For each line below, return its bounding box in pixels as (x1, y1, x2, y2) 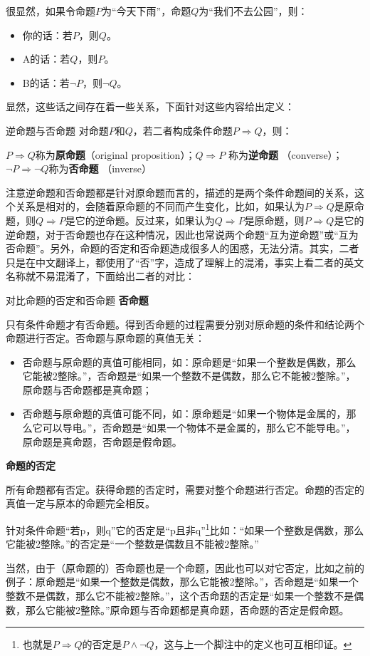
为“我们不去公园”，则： (199, 4, 308, 18)
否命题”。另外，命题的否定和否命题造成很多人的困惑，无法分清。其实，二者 (6, 241, 359, 256)
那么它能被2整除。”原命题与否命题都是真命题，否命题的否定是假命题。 (25, 602, 349, 617)
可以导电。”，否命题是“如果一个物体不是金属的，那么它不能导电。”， (42, 420, 356, 435)
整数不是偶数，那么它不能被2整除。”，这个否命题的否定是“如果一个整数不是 (6, 588, 354, 603)
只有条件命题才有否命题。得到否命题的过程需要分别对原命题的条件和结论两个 (6, 316, 364, 331)
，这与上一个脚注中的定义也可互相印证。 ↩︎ (154, 637, 352, 652)
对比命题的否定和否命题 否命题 (6, 292, 149, 307)
